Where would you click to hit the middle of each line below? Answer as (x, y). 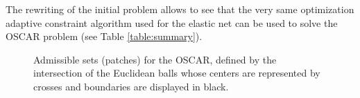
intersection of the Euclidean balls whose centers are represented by (177, 73)
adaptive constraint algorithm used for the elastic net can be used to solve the (172, 22)
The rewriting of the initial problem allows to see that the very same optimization (180, 9)
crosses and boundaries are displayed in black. (131, 86)
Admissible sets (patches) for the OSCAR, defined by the (155, 59)
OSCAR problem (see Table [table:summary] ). (104, 36)
